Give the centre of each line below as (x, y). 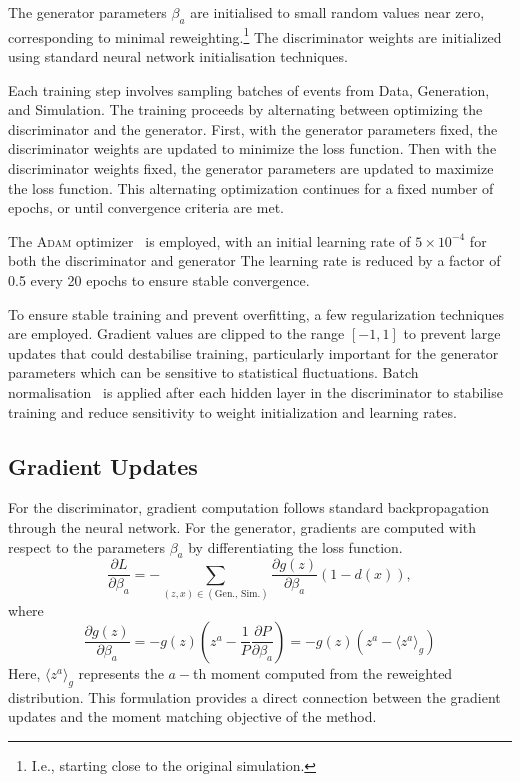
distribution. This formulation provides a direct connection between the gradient (254, 696)
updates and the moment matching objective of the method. (192, 716)
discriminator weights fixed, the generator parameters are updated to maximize (251, 168)
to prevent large (452, 333)
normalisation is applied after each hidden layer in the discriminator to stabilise (255, 391)
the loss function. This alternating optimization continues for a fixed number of (251, 187)
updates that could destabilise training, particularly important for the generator (253, 352)
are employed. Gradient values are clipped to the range (176, 333)
